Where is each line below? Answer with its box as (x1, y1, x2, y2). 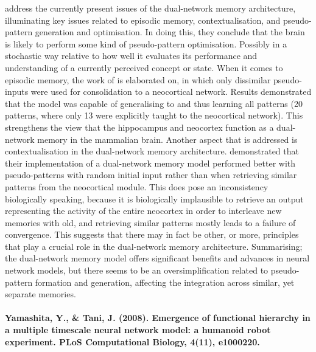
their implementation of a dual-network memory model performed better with (5, 156, 296, 169)
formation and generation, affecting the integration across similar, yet (35, 275, 295, 288)
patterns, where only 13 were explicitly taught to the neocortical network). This (5, 109, 303, 122)
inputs (5, 85, 29, 98)
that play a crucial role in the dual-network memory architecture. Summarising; (5, 240, 303, 252)
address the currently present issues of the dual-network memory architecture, (5, 2, 296, 14)
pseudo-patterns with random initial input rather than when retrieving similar (5, 168, 297, 181)
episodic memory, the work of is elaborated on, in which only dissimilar (5, 73, 271, 86)
